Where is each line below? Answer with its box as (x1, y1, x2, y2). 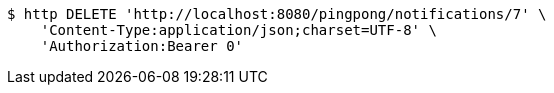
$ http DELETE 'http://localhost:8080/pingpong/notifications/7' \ (7, 6, 547, 22)
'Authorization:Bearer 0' (40, 38, 244, 54)
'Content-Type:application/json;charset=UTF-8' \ (40, 22, 437, 38)
